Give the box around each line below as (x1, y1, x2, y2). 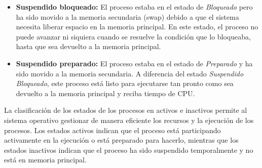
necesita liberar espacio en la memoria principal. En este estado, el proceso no (16, 21, 258, 32)
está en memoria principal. (4, 154, 87, 165)
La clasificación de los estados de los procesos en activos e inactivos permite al (4, 105, 247, 115)
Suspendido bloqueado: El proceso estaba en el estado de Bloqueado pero (16, 2, 253, 12)
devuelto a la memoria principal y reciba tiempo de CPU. (16, 88, 195, 98)
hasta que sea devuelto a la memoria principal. (16, 41, 161, 52)
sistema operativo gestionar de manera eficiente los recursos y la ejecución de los (4, 114, 254, 125)
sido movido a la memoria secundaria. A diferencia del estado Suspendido (16, 68, 244, 78)
